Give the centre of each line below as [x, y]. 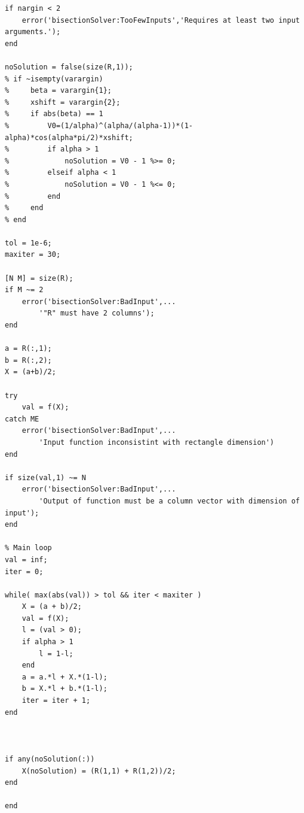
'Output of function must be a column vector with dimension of [169, 501]
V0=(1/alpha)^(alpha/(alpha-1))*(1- [120, 125]
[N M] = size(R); [39, 278]
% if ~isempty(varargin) [54, 79]
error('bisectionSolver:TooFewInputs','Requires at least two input [161, 20]
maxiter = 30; [33, 255]
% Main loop [28, 548]
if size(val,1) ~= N [46, 477]
